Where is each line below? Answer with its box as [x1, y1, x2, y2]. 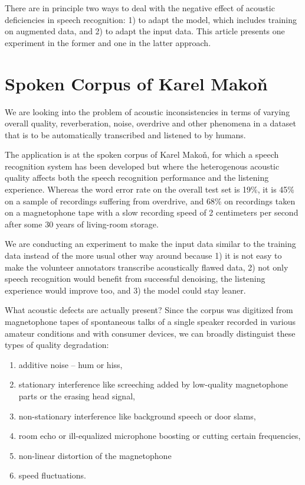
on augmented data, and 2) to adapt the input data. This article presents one [5, 25, 285, 37]
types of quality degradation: [5, 338, 109, 351]
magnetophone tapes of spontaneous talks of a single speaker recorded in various [5, 315, 296, 327]
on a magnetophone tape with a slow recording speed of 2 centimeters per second [5, 206, 299, 219]
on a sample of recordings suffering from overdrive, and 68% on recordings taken [5, 194, 296, 207]
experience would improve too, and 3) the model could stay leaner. [5, 284, 246, 296]
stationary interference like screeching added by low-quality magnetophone [18, 378, 288, 390]
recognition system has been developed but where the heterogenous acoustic [5, 160, 280, 172]
